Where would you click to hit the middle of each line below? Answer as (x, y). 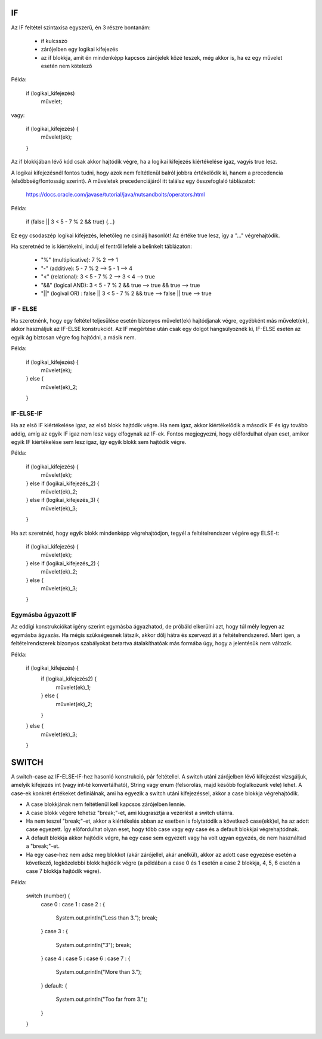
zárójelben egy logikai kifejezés (80, 49)
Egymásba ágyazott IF (44, 615)
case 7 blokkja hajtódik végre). (64, 871)
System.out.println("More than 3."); (99, 972)
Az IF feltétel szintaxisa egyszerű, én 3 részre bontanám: (81, 27)
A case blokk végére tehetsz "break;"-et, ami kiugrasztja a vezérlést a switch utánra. (130, 813)
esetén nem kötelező (66, 66)
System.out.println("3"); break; (94, 945)
